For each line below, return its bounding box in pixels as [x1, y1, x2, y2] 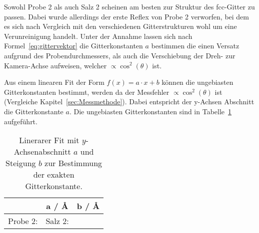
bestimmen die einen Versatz [151, 40, 239, 51]
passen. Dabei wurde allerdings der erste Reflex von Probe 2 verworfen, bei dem [4, 11, 249, 21]
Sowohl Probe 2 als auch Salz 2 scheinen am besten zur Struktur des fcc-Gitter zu [4, 1, 255, 11]
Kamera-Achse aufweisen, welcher [4, 60, 107, 70]
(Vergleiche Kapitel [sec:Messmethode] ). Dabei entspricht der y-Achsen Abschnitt [4, 96, 254, 107]
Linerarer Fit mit [19, 134, 79, 146]
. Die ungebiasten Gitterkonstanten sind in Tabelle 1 [69, 106, 232, 116]
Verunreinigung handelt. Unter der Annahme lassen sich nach [4, 30, 192, 41]
